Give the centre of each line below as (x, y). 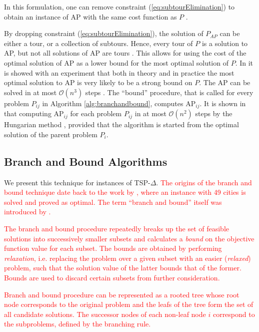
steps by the (214, 113)
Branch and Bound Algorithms (86, 161)
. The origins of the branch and (204, 182)
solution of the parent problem (51, 134)
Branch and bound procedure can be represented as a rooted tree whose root (122, 294)
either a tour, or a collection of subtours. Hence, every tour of (98, 43)
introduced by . (27, 212)
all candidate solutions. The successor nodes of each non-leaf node (105, 314)
